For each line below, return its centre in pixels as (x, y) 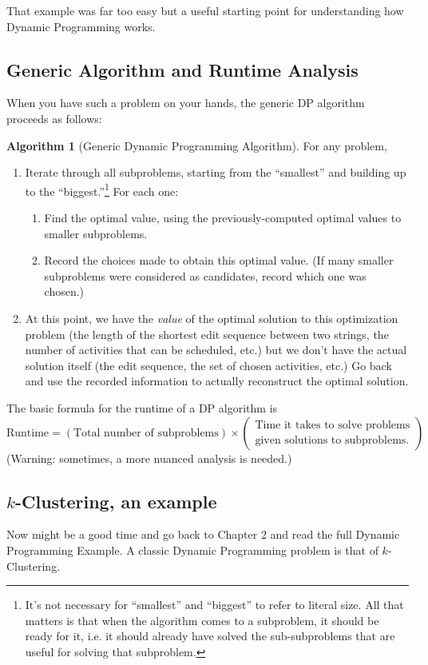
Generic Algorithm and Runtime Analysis (182, 69)
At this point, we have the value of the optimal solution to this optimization (212, 318)
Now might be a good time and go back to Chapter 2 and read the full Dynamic (203, 534)
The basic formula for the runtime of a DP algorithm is (142, 407)
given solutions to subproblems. (332, 441)
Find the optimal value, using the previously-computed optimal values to (223, 218)
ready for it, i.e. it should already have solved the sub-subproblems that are (210, 636)
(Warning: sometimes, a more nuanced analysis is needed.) (149, 458)
